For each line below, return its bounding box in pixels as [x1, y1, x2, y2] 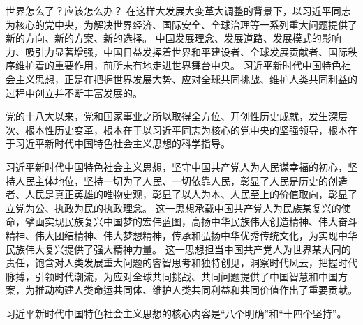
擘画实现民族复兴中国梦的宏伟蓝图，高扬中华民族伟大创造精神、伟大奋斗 [24, 214, 357, 229]
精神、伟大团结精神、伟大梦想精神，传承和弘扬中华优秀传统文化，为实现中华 [6, 227, 357, 242]
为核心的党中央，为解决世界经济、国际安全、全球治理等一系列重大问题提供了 [6, 17, 357, 31]
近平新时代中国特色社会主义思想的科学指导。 [24, 136, 230, 151]
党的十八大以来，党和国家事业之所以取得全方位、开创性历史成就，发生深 [6, 109, 338, 123]
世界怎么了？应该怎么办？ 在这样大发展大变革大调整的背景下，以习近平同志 [6, 3, 351, 17]
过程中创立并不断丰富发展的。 [6, 85, 142, 100]
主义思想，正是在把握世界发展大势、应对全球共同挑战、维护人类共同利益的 [15, 71, 357, 86]
